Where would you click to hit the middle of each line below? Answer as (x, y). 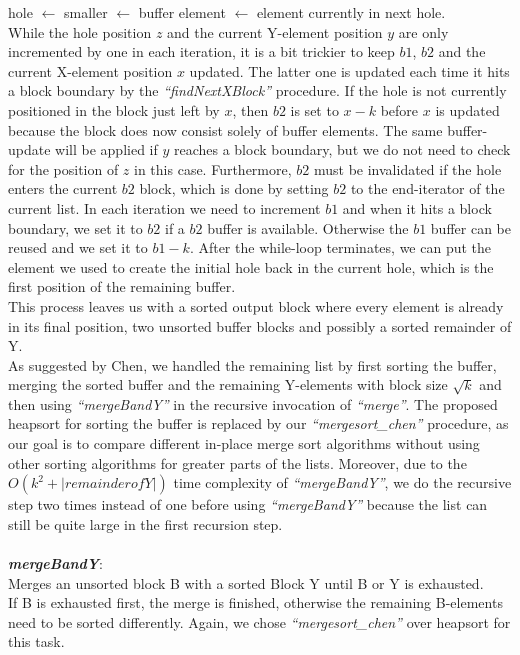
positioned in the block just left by (114, 109)
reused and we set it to (78, 247)
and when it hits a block (417, 207)
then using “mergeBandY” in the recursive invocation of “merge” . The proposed (253, 403)
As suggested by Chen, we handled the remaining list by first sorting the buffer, (252, 364)
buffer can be (470, 227)
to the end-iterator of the (427, 188)
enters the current (63, 188)
